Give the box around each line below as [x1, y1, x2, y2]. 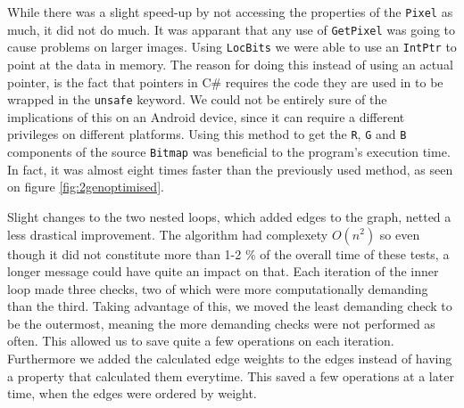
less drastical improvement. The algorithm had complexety [7, 224, 328, 243]
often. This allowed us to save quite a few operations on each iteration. [7, 331, 394, 350]
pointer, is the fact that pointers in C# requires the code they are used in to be [7, 72, 443, 91]
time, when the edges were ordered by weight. [7, 384, 257, 403]
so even [379, 224, 420, 243]
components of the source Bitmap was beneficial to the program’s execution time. [7, 143, 451, 161]
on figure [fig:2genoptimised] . [7, 177, 164, 196]
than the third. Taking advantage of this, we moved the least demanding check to [7, 297, 452, 315]
